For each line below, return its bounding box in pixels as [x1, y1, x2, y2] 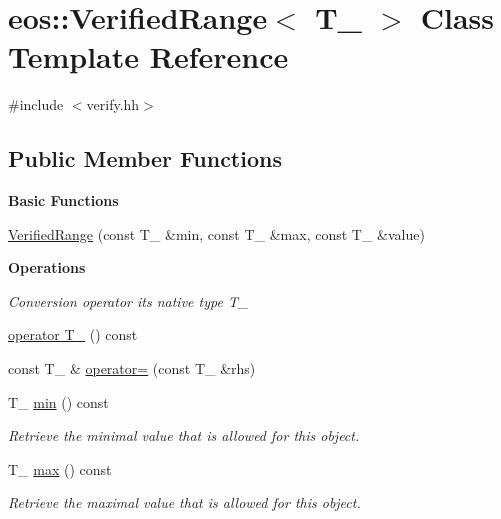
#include [8, 94, 64, 115]
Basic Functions [8, 190, 119, 211]
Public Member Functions [8, 143, 282, 174]
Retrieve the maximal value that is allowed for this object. [8, 492, 361, 513]
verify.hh [86, 94, 140, 115]
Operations [8, 257, 86, 278]
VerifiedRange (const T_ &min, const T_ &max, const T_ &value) [8, 223, 425, 244]
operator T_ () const [8, 324, 138, 345]
